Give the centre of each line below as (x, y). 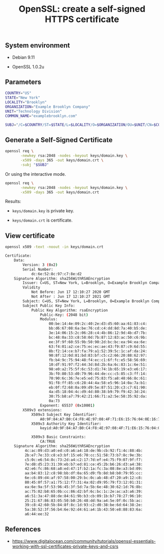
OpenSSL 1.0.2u (28, 66)
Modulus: (49, 319)
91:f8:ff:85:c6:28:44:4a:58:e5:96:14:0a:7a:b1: (98, 383)
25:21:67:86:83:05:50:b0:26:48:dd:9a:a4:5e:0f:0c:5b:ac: (84, 501)
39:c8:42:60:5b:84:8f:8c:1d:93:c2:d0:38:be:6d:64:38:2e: (84, 505)
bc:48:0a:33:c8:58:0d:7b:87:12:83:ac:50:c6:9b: (98, 337)
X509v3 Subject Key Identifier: (64, 414)
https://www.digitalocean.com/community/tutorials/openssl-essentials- (84, 541)
